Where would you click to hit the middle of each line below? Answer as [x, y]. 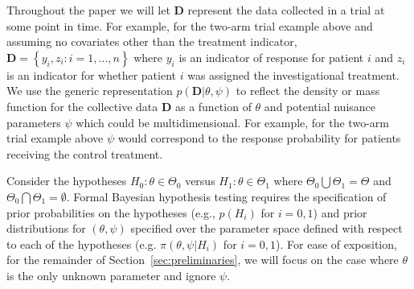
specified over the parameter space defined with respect [266, 228]
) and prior [340, 212]
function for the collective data [82, 106]
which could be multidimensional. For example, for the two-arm [232, 122]
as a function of [213, 106]
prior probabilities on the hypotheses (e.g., [111, 212]
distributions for [46, 228]
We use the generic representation [90, 91]
